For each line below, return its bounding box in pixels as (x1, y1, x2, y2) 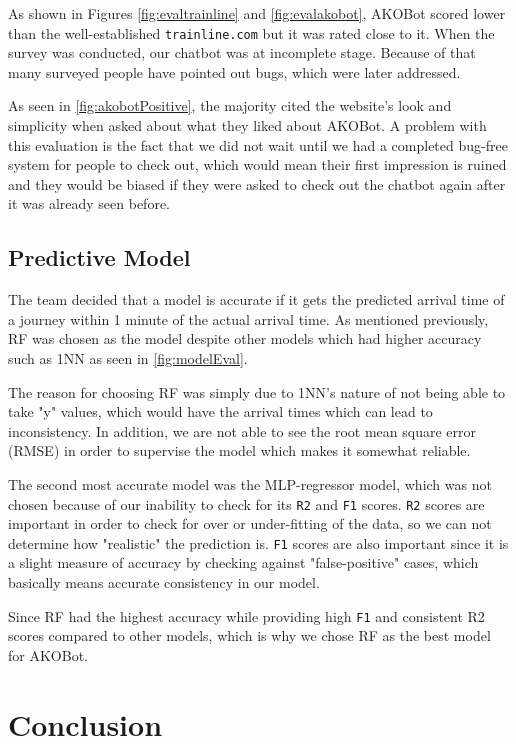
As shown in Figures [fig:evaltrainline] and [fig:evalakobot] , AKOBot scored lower (8, 3, 506, 23)
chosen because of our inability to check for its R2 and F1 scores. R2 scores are (8, 493, 485, 514)
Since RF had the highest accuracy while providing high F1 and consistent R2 (8, 605, 485, 626)
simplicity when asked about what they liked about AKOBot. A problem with (8, 115, 487, 136)
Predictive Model (8, 242, 191, 273)
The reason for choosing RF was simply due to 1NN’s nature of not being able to (8, 381, 506, 402)
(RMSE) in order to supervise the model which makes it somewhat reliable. (8, 440, 471, 461)
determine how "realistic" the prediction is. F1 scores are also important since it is (8, 532, 509, 553)
